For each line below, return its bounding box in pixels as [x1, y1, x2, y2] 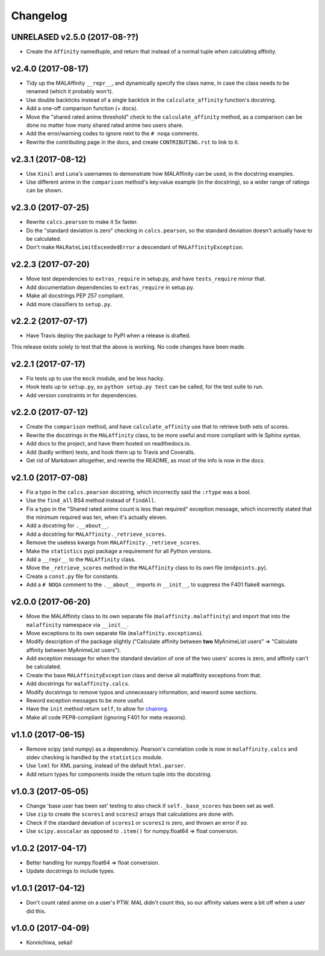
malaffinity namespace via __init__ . [26, 621, 129, 629]
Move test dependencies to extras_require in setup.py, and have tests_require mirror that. [26, 275, 266, 282]
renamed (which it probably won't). [26, 88, 114, 95]
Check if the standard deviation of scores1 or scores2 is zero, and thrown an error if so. [26, 819, 249, 826]
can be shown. [26, 187, 63, 194]
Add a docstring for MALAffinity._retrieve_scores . [26, 530, 167, 538]
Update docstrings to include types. [26, 868, 116, 875]
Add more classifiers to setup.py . [26, 300, 113, 308]
